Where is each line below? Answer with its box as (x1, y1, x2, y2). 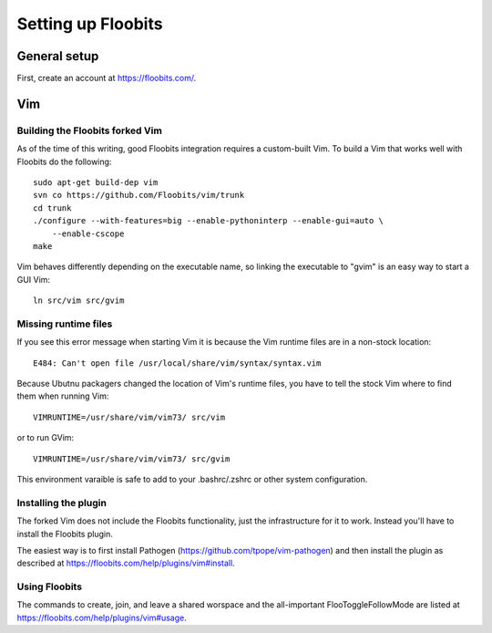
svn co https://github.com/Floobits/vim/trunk (33, 190, 245, 201)
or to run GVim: (16, 432, 75, 443)
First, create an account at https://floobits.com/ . (16, 73, 197, 84)
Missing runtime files (16, 317, 113, 330)
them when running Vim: (16, 390, 109, 401)
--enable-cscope (51, 228, 125, 239)
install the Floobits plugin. (16, 528, 113, 539)
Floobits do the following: (16, 156, 112, 167)
